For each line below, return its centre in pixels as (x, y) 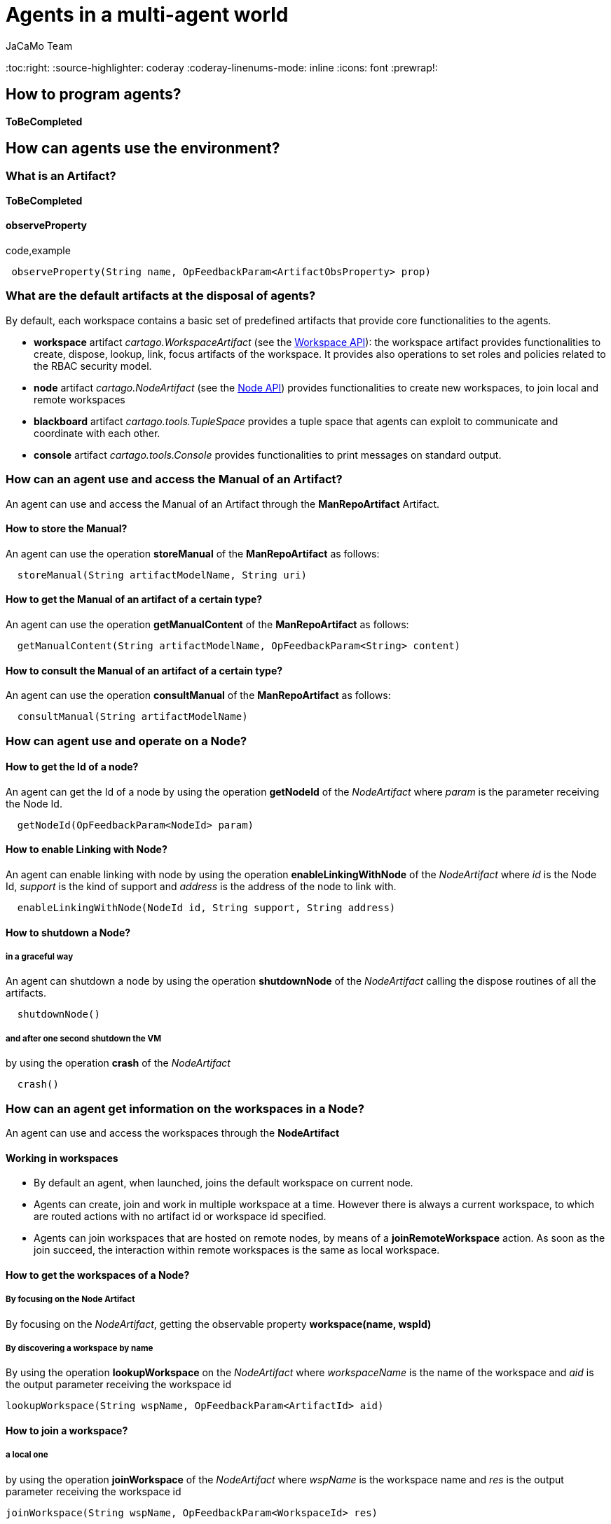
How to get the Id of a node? (72, 767)
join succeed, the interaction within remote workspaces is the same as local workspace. (237, 1250)
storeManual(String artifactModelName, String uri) (162, 575)
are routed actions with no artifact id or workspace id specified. (180, 1217)
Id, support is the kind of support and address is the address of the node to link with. (201, 886)
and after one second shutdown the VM (84, 1038)
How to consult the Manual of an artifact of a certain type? (144, 670)
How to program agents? (94, 95)
